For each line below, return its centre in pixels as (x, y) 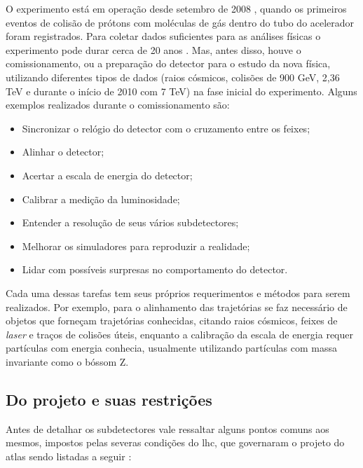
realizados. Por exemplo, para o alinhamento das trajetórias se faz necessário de (177, 307)
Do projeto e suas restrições (109, 399)
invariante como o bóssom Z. (67, 361)
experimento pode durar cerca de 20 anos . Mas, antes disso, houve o (153, 49)
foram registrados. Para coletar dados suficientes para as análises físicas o (163, 36)
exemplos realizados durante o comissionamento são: (118, 105)
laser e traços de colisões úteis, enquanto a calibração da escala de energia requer (179, 334)
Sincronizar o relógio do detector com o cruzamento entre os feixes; (166, 128)
